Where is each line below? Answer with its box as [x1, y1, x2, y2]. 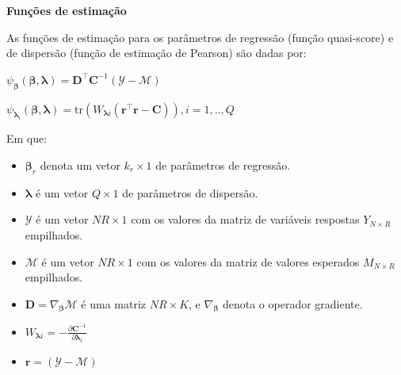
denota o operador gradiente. [222, 295, 363, 312]
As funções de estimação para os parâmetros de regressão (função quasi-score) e [6, 29, 394, 45]
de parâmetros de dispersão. [122, 184, 258, 201]
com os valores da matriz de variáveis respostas [131, 211, 360, 228]
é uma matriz [81, 295, 147, 312]
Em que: [6, 130, 48, 147]
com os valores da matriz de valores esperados [136, 253, 360, 270]
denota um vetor [40, 156, 120, 173]
